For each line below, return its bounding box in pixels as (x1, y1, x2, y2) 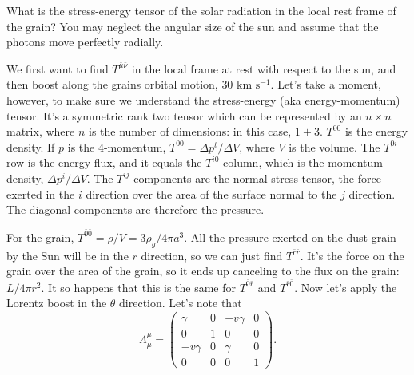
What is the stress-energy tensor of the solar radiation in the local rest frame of (6, 2, 396, 18)
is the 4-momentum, (67, 138, 166, 155)
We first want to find (6, 60, 109, 77)
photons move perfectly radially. (6, 34, 164, 50)
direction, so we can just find (141, 247, 283, 263)
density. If (6, 138, 55, 155)
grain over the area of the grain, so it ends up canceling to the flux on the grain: (6, 262, 400, 279)
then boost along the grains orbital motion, (6, 76, 218, 93)
